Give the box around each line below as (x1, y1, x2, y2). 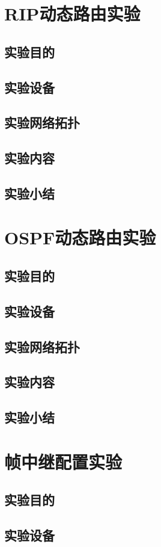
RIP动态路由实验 (4, 1, 141, 26)
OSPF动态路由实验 (4, 225, 156, 250)
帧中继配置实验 (4, 449, 123, 474)
